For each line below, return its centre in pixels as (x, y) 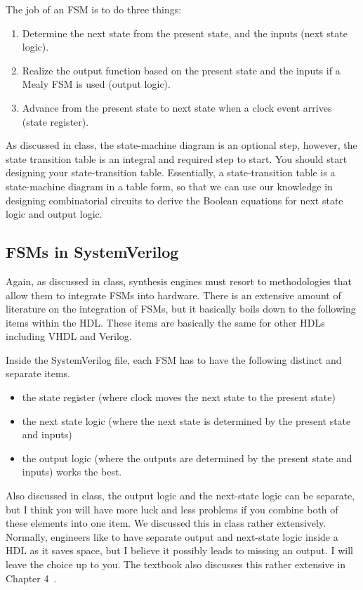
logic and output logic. (54, 214)
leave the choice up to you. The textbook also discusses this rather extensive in (176, 564)
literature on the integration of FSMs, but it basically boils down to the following (181, 309)
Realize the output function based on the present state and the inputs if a (181, 70)
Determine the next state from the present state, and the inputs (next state (185, 33)
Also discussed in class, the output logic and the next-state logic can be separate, (180, 496)
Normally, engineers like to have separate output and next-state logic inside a (172, 536)
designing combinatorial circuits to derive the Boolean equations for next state (174, 200)
